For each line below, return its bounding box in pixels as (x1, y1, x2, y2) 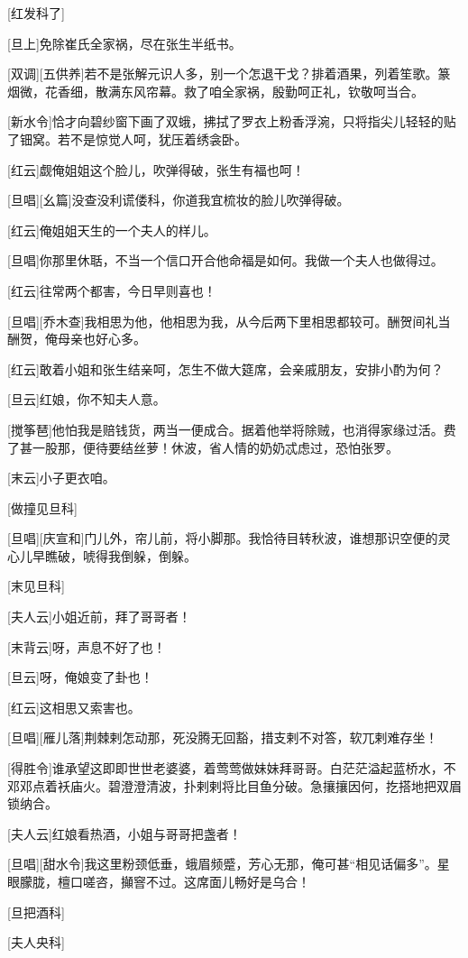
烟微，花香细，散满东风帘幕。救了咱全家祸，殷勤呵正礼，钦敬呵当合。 (7, 81, 424, 100)
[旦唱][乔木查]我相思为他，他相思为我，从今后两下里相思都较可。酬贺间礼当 (7, 311, 451, 330)
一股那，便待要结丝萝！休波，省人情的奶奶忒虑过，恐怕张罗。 (32, 438, 399, 456)
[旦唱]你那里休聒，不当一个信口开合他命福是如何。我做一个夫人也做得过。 (7, 251, 444, 270)
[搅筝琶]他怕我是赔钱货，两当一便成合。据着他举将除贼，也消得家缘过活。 (7, 419, 444, 438)
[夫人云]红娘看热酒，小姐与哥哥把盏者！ (7, 824, 242, 843)
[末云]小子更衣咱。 (7, 468, 115, 487)
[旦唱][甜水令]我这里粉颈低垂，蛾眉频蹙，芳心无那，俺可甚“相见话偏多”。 (7, 854, 437, 873)
